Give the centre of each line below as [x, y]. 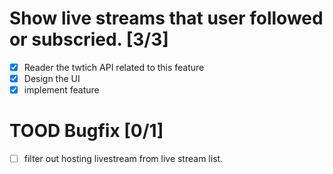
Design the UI [52, 78]
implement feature [61, 90]
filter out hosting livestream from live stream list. [123, 159]
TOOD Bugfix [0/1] [86, 131]
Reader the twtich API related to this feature [114, 67]
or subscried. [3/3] [89, 39]
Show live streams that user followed [166, 18]
